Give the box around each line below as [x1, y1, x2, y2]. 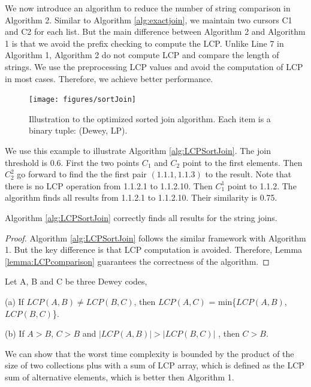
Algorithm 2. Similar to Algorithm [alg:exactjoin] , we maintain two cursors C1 [5, 13, 292, 26]
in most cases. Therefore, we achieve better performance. [5, 72, 213, 84]
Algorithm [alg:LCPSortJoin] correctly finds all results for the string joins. [5, 211, 277, 223]
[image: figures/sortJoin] [29, 95, 136, 104]
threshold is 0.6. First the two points [5, 156, 140, 168]
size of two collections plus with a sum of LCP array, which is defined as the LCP [5, 359, 304, 371]
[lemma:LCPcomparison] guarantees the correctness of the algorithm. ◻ [5, 255, 270, 267]
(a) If [5, 295, 24, 307]
